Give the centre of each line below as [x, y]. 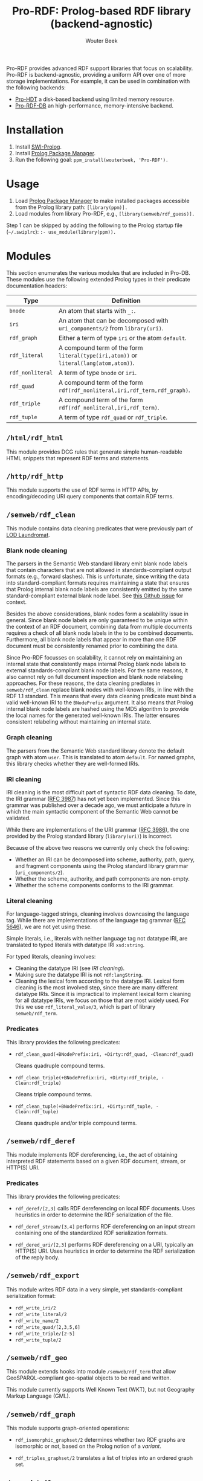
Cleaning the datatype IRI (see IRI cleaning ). [70, 968]
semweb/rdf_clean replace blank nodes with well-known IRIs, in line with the [100, 690]
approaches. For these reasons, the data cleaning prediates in [83, 683]
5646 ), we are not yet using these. [49, 927]
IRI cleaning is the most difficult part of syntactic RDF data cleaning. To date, [101, 792]
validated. [19, 818]
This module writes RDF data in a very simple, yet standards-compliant [95, 1289]
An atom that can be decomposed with [113, 320]
